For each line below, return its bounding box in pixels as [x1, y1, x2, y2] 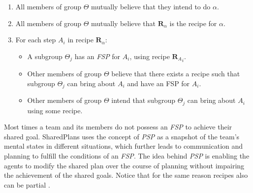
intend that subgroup [111, 95, 175, 105]
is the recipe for [169, 18, 217, 28]
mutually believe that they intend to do [91, 1, 211, 11]
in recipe [67, 34, 94, 45]
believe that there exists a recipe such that [111, 68, 240, 79]
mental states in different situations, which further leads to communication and [4, 141, 243, 151]
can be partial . [4, 179, 50, 190]
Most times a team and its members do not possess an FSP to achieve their [4, 122, 232, 132]
